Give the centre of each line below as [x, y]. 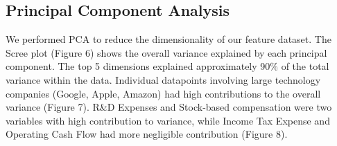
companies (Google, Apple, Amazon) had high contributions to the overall [163, 93]
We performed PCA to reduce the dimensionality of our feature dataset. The [168, 39]
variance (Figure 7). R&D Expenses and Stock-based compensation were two [169, 107]
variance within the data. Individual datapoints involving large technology [163, 79]
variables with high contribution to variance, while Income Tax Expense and [168, 120]
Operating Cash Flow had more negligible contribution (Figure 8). [147, 134]
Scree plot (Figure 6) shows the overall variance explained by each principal [166, 52]
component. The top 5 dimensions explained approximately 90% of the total [167, 66]
